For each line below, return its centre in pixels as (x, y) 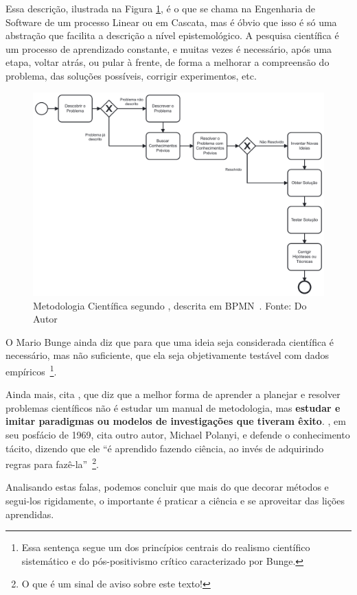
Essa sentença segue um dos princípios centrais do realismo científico (166, 547)
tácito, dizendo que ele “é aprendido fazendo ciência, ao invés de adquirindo (165, 448)
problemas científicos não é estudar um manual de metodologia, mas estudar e (173, 407)
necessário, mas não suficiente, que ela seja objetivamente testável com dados (168, 355)
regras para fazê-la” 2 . (52, 463)
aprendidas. (30, 514)
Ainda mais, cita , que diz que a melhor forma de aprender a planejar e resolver (173, 394)
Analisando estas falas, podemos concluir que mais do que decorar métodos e (167, 487)
